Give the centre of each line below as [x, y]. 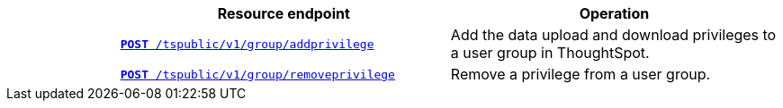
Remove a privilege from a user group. [580, 74]
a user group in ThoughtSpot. [550, 53]
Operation [614, 13]
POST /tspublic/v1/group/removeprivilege [257, 74]
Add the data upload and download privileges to [613, 35]
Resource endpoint [283, 13]
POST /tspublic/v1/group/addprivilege [247, 44]
